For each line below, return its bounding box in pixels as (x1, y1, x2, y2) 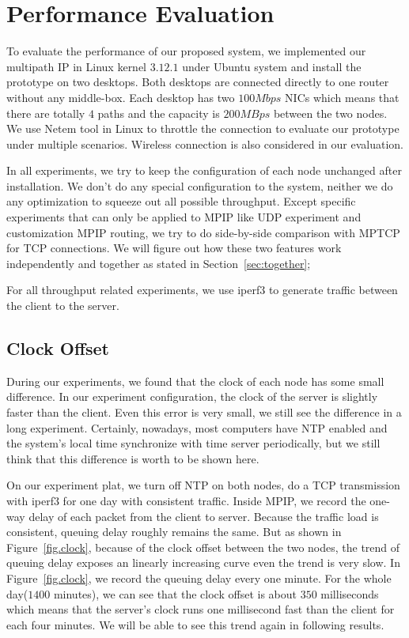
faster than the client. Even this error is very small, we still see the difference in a (6, 404, 402, 421)
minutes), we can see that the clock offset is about (53, 585, 297, 602)
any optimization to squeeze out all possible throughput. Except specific (6, 193, 356, 210)
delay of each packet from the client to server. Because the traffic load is (28, 508, 379, 524)
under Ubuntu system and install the (182, 58, 362, 74)
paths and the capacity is (97, 104, 220, 121)
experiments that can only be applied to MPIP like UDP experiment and (6, 209, 362, 225)
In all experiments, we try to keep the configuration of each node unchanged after (6, 162, 402, 179)
